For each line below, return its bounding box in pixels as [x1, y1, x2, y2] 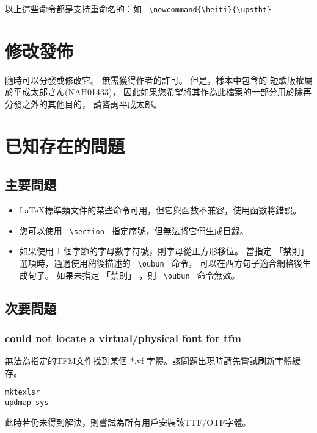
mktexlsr [5, 388, 40, 397]
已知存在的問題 [5, 133, 125, 158]
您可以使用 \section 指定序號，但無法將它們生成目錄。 [19, 224, 249, 237]
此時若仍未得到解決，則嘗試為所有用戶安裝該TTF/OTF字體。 [5, 415, 251, 428]
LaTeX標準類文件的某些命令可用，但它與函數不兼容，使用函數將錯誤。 [19, 204, 302, 216]
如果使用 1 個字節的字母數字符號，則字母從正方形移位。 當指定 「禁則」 [19, 245, 309, 257]
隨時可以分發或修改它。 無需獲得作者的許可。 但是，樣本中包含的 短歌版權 [5, 73, 304, 86]
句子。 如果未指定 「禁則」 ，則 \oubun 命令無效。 [27, 268, 240, 281]
